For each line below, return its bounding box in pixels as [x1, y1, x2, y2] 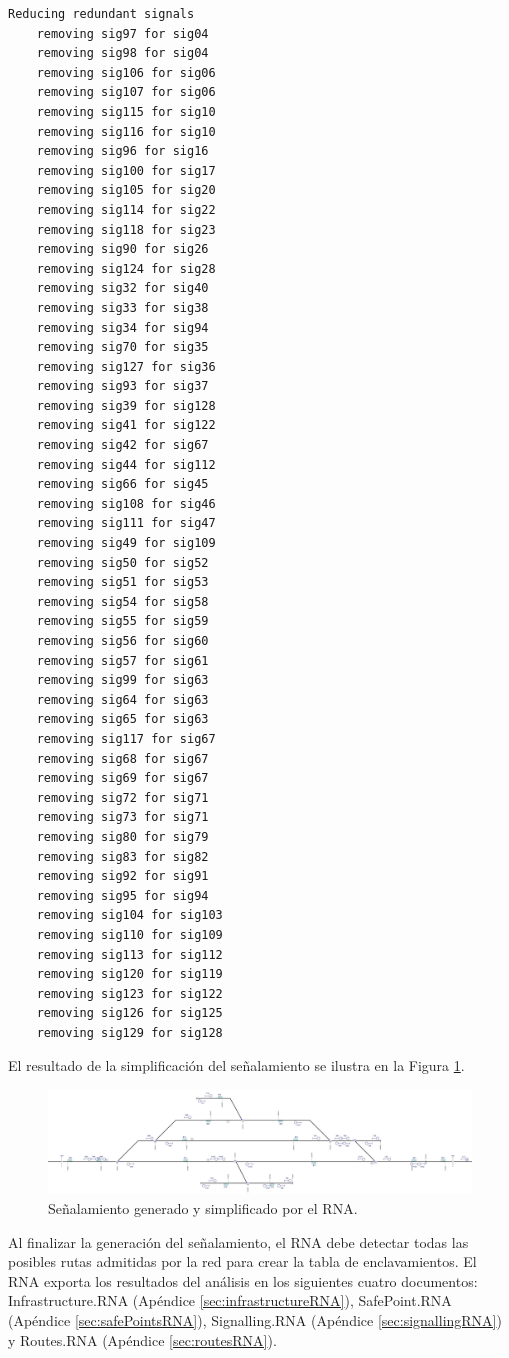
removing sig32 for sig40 [36, 281, 209, 296]
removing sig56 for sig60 [36, 634, 209, 648]
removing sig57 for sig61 [36, 653, 209, 668]
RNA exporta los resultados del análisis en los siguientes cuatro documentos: [8, 1270, 478, 1291]
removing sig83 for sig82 [36, 849, 209, 864]
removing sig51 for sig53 [36, 575, 209, 590]
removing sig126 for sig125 [36, 1006, 223, 1021]
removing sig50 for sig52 [36, 555, 209, 570]
